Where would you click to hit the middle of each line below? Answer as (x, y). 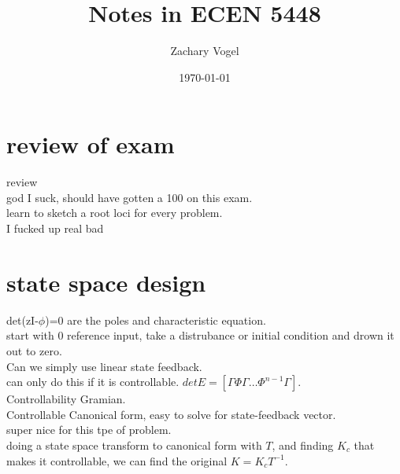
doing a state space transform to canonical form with (134, 445)
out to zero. (34, 350)
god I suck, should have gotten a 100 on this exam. (130, 197)
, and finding (303, 445)
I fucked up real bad (55, 228)
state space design (106, 282)
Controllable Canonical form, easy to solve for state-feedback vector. (171, 414)
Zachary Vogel (205, 51)
